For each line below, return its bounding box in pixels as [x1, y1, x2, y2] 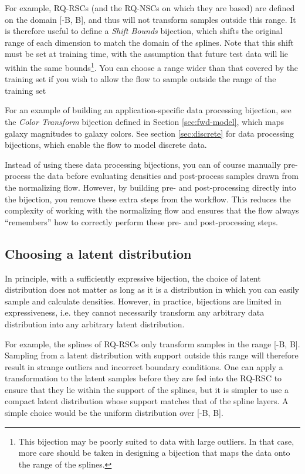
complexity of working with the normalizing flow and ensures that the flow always [5, 204, 299, 216]
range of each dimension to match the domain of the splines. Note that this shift [5, 36, 294, 48]
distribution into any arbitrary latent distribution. [5, 317, 185, 330]
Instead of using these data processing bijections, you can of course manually [5, 158, 281, 170]
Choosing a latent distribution [5, 244, 192, 262]
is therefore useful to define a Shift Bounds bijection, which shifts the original [5, 25, 283, 37]
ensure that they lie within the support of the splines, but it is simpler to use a [5, 383, 289, 395]
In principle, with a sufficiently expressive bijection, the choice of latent [5, 272, 261, 284]
